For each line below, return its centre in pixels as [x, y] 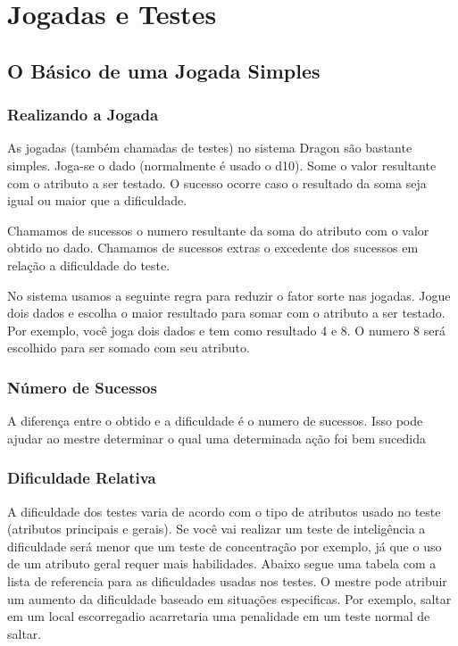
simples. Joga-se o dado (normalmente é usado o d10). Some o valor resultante [222, 165]
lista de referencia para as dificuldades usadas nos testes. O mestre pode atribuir [227, 580]
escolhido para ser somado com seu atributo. [129, 348]
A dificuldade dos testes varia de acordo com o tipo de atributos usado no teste [224, 511]
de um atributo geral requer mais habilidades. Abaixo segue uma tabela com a [222, 563]
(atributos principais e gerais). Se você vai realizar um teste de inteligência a [217, 529]
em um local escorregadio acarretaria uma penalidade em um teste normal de [219, 616]
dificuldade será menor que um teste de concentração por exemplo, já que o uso [225, 546]
